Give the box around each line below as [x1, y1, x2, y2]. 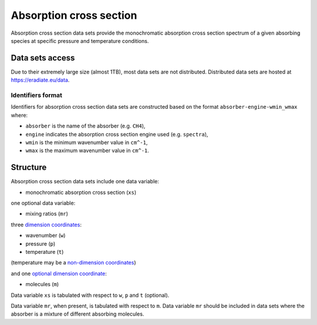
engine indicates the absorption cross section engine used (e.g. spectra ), [25, 130, 208, 138]
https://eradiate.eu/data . [11, 76, 70, 83]
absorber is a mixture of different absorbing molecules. [11, 310, 144, 317]
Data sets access [11, 53, 75, 63]
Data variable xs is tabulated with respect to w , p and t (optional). [11, 292, 170, 299]
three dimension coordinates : [11, 221, 82, 228]
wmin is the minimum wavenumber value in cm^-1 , [25, 139, 148, 146]
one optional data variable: [11, 200, 76, 207]
